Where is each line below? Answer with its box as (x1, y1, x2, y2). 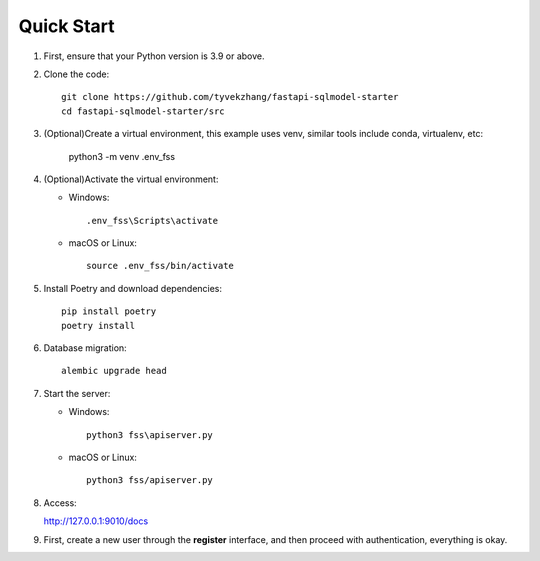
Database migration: (43, 342, 127, 354)
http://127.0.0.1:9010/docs (43, 515, 149, 527)
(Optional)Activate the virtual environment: (43, 173, 219, 185)
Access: (43, 496, 77, 509)
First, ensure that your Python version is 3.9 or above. (43, 50, 265, 62)
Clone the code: (43, 68, 110, 80)
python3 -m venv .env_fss (68, 150, 175, 162)
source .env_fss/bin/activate (86, 260, 235, 272)
